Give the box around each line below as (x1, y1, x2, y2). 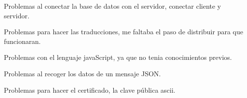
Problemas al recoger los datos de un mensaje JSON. (4, 68, 161, 78)
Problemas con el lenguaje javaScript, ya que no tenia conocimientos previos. (4, 52, 232, 62)
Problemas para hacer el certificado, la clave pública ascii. (4, 84, 175, 95)
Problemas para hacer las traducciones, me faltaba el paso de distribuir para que (4, 27, 243, 37)
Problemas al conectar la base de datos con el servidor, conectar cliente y (4, 1, 221, 11)
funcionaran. (4, 36, 41, 46)
